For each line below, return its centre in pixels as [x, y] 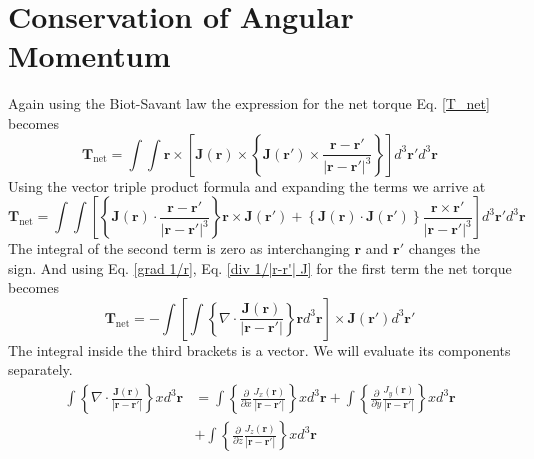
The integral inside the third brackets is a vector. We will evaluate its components [259, 349]
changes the [444, 248]
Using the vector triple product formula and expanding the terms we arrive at [247, 185]
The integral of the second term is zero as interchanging [179, 248]
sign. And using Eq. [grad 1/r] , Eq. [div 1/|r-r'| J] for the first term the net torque [260, 267]
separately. [40, 369]
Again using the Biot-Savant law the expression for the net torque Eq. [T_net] [249, 103]
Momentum [89, 55]
